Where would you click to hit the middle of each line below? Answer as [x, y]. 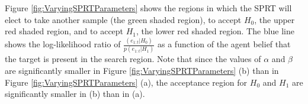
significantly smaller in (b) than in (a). [75, 94]
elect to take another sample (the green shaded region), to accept [123, 19]
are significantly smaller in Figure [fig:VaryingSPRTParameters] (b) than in [142, 70]
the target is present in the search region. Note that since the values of [133, 59]
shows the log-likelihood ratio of [63, 44]
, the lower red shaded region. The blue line [216, 31]
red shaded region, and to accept [64, 31]
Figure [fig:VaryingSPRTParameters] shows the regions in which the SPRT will [148, 8]
